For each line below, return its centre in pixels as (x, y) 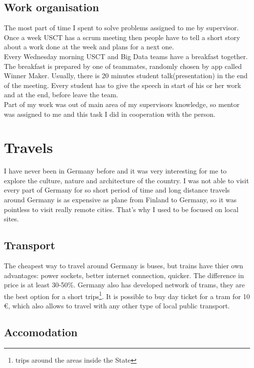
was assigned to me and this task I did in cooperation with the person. (110, 114)
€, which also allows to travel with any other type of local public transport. (117, 306)
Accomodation (41, 332)
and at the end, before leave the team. (61, 95)
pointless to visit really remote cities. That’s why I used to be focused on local (121, 209)
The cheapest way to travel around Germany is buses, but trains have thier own (124, 266)
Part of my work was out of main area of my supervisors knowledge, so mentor (122, 104)
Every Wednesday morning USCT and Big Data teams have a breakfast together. (126, 56)
